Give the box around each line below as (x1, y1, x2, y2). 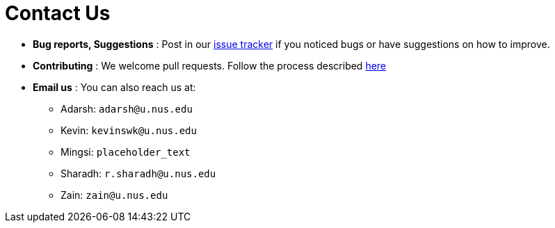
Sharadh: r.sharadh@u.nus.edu (61, 167, 216, 179)
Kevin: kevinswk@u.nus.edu (61, 124, 197, 136)
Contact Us (5, 1, 111, 25)
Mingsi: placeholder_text (61, 145, 191, 158)
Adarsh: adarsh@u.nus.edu (61, 102, 193, 115)
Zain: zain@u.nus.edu (61, 188, 168, 201)
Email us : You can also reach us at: (33, 81, 196, 93)
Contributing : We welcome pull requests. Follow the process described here (33, 59, 387, 72)
